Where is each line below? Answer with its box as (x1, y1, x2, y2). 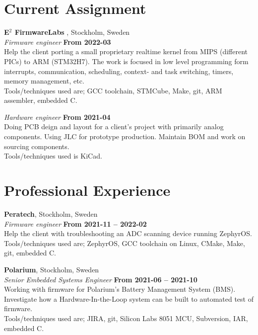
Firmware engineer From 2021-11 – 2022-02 (4, 218, 147, 229)
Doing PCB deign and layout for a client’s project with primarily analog (4, 121, 224, 132)
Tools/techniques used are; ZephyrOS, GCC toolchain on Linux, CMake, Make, (4, 238, 245, 248)
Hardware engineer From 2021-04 (4, 111, 111, 122)
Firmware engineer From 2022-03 (4, 36, 111, 47)
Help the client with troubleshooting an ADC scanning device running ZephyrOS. (4, 228, 252, 239)
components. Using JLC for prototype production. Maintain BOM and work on (4, 131, 246, 142)
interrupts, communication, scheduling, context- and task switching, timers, (4, 66, 234, 76)
